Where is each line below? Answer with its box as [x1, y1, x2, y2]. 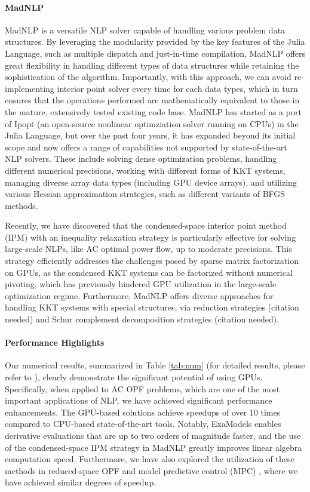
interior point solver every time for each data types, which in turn [57, 82, 298, 94]
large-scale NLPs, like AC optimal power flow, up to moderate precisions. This [5, 242, 292, 255]
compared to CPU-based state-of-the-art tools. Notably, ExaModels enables [5, 417, 281, 430]
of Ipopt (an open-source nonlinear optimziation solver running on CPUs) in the [5, 117, 299, 130]
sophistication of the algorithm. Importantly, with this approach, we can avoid [5, 70, 291, 83]
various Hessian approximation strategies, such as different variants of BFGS [5, 187, 286, 200]
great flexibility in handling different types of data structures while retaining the [5, 59, 299, 71]
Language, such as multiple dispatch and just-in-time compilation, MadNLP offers [5, 47, 306, 59]
